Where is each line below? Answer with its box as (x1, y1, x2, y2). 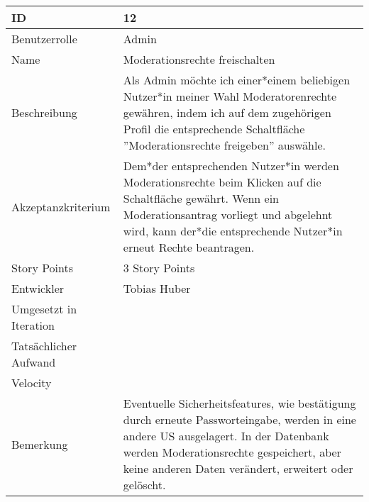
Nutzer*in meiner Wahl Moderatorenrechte (123, 88, 337, 104)
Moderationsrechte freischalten (123, 51, 275, 67)
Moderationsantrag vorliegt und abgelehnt (123, 206, 333, 223)
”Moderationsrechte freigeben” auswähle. (123, 137, 326, 153)
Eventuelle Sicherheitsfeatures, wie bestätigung (123, 395, 356, 411)
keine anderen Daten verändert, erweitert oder (123, 460, 353, 476)
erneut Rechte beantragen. (123, 239, 255, 255)
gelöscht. (123, 476, 166, 493)
